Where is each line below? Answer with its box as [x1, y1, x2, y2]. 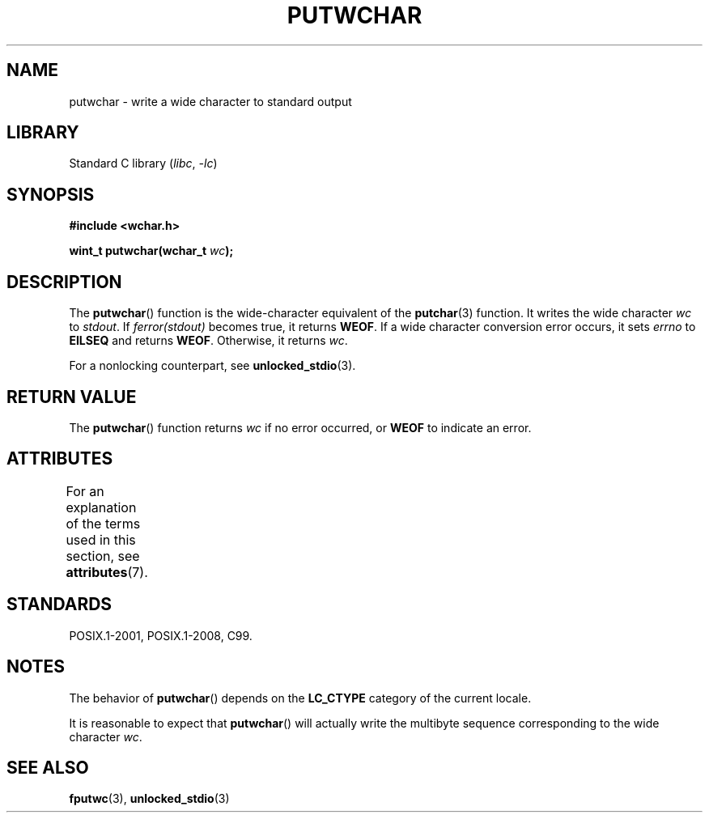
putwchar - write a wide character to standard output [69, 94, 352, 108]
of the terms [66, 515, 141, 532]
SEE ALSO [6, 757, 89, 778]
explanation [66, 499, 137, 516]
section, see [66, 547, 140, 564]
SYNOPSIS [6, 184, 95, 205]
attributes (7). [66, 563, 148, 580]
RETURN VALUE [6, 386, 137, 407]
